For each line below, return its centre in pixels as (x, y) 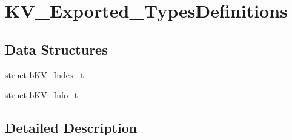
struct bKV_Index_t (45, 74)
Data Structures (56, 49)
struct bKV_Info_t (41, 95)
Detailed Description (71, 128)
